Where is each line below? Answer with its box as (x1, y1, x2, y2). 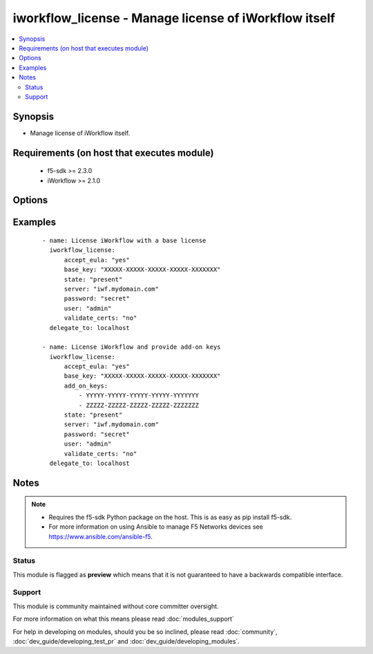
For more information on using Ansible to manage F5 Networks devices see (48, 523, 264, 531)
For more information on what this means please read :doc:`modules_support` (12, 615, 234, 623)
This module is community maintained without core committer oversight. (12, 602, 219, 610)
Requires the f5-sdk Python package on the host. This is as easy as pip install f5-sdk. (48, 513, 292, 521)
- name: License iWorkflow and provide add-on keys (42, 343, 221, 351)
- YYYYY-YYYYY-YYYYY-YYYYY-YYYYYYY (78, 392, 200, 399)
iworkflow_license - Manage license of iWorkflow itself (12, 10, 336, 26)
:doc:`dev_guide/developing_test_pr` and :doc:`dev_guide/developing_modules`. (12, 637, 240, 646)
